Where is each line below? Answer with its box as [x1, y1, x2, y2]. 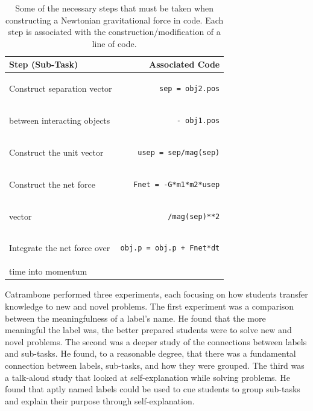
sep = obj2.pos [159, 84, 220, 94]
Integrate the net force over [9, 241, 110, 254]
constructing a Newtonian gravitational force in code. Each [5, 13, 224, 26]
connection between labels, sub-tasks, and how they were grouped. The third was [5, 358, 305, 371]
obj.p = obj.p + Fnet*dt [120, 244, 220, 253]
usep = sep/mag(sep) [138, 148, 220, 157]
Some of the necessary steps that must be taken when [15, 2, 213, 14]
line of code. [92, 37, 137, 49]
